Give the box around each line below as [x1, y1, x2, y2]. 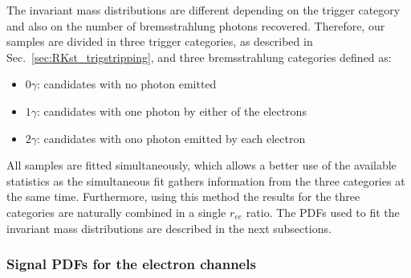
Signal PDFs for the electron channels [6, 254, 256, 274]
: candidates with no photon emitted [37, 76, 217, 92]
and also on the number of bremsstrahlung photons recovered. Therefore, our [6, 17, 385, 34]
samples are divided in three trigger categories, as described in [6, 33, 313, 50]
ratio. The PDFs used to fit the [246, 203, 400, 220]
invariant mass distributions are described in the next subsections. [6, 219, 332, 236]
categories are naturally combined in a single [6, 203, 226, 220]
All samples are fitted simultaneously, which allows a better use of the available [6, 157, 397, 174]
